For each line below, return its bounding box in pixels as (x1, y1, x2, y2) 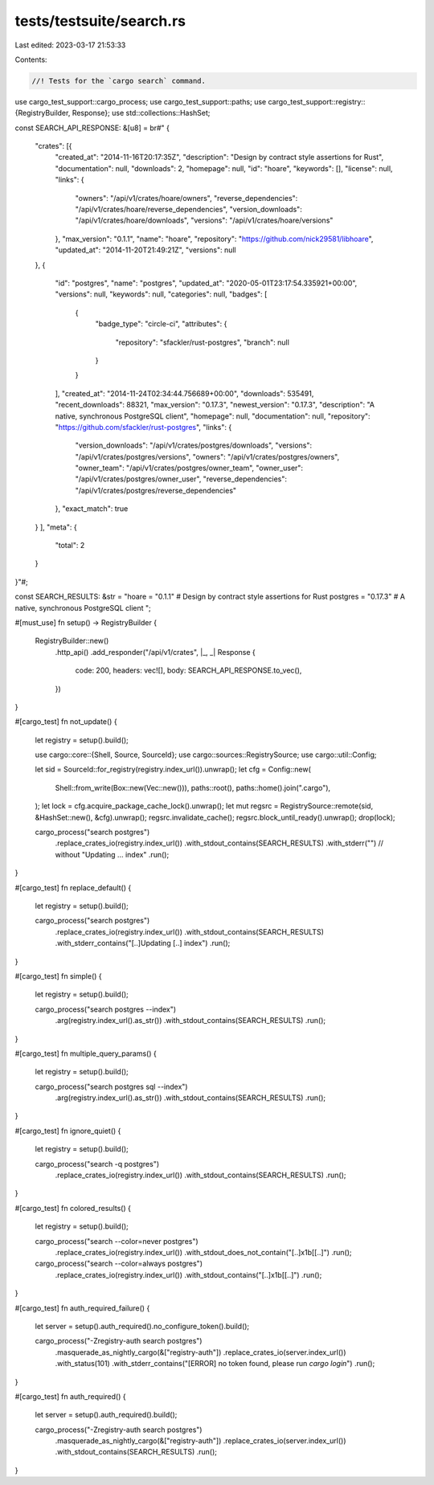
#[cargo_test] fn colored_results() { (14, 1203, 132, 1213)
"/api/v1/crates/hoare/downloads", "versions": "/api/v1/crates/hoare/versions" (75, 215, 334, 225)
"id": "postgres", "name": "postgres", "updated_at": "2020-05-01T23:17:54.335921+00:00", (55, 278, 358, 288)
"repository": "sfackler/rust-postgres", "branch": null (115, 337, 289, 347)
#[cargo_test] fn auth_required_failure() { (14, 1303, 150, 1313)
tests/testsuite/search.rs (14, 12, 186, 30)
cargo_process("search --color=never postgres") (35, 1236, 199, 1246)
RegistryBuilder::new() (35, 636, 109, 646)
